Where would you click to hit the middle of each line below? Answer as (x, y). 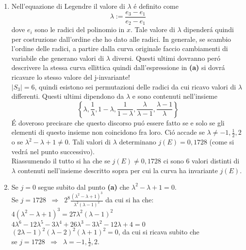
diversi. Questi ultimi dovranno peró (166, 58)
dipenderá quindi (209, 29)
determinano (138, 142)
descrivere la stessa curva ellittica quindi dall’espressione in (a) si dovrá (118, 67)
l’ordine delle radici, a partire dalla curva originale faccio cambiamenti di (120, 48)
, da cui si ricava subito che (159, 232)
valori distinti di (216, 161)
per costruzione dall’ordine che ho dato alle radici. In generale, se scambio (121, 39)
